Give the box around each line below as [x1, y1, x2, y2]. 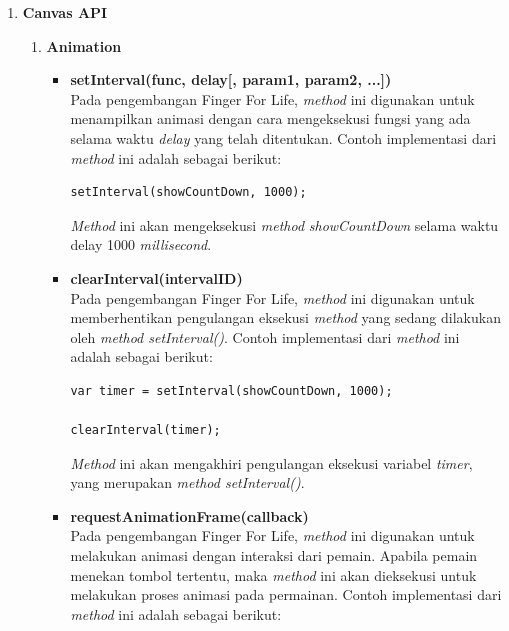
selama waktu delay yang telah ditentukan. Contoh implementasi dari [70, 127, 497, 148]
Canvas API [22, 2, 108, 22]
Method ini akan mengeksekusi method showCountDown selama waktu [70, 214, 499, 235]
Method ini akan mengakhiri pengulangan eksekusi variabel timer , [70, 452, 473, 473]
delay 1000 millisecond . [70, 234, 212, 255]
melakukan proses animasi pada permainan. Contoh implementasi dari [70, 584, 502, 605]
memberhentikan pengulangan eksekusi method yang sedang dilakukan [70, 307, 501, 328]
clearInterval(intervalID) [70, 267, 243, 288]
